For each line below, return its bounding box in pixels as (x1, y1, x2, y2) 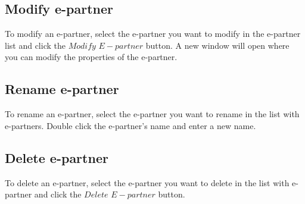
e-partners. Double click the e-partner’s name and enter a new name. (5, 119, 256, 131)
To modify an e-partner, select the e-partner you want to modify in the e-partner (5, 27, 301, 40)
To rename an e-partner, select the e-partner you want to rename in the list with (5, 108, 300, 120)
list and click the (5, 39, 66, 51)
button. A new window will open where (145, 39, 290, 51)
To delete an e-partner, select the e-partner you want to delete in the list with (5, 176, 290, 189)
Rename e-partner (5, 80, 119, 98)
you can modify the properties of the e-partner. (5, 51, 178, 63)
